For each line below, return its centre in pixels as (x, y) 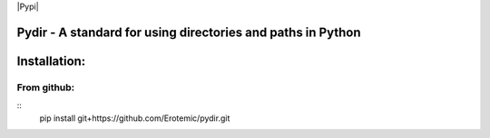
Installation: (51, 61)
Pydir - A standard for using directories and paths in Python (189, 32)
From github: (46, 87)
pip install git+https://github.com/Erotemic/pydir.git (135, 118)
